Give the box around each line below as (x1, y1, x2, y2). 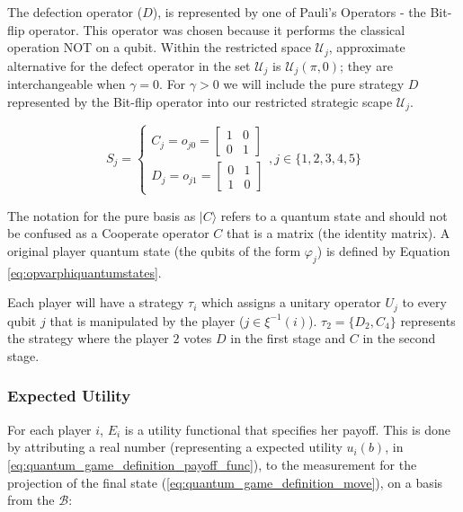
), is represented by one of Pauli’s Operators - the (152, 3, 426, 21)
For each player (7, 419, 92, 438)
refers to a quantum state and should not (220, 206, 448, 225)
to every (402, 293, 447, 312)
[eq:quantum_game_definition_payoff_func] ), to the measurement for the (7, 455, 417, 473)
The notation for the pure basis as (7, 206, 196, 225)
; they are (340, 56, 393, 75)
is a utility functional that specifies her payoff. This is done (124, 419, 450, 438)
